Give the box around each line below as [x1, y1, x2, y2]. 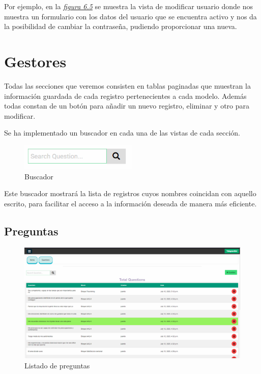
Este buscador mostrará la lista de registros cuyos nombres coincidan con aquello [4, 188, 256, 199]
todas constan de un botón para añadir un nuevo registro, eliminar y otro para [4, 100, 250, 111]
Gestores [4, 50, 67, 71]
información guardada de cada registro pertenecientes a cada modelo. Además [4, 90, 247, 101]
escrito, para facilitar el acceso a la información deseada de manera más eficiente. [4, 198, 257, 208]
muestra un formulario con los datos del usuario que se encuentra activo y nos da [4, 11, 257, 21]
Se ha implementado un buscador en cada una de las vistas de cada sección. [4, 127, 240, 138]
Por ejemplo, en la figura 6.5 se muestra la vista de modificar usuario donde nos [4, 1, 253, 11]
